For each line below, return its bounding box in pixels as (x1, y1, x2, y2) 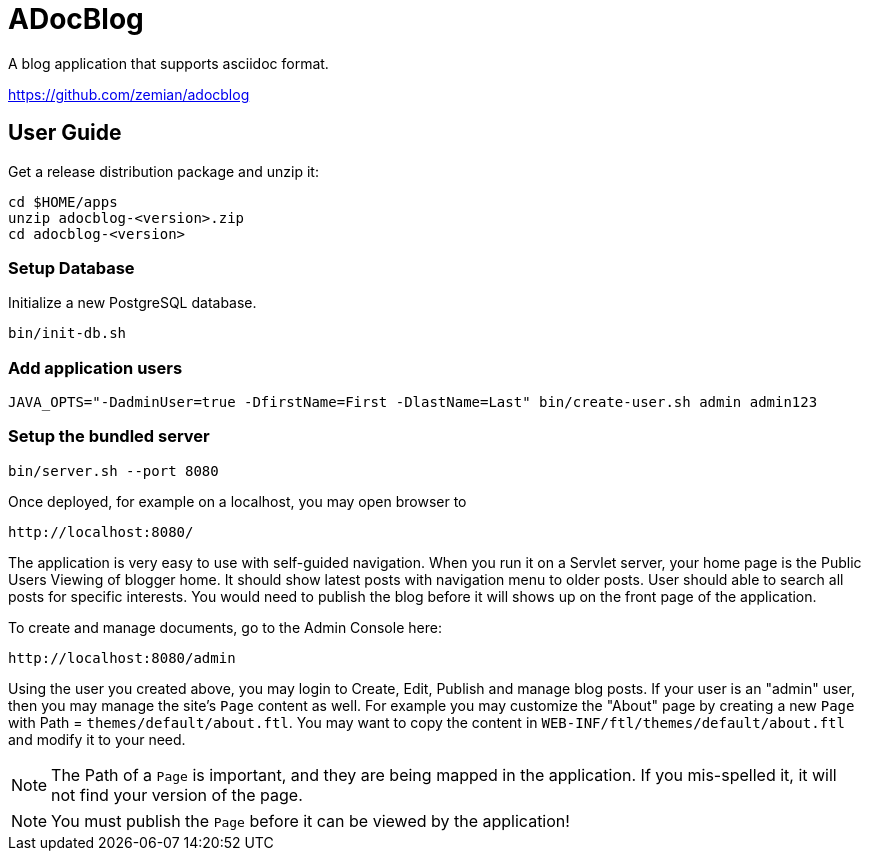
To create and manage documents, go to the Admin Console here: (8, 618, 442, 636)
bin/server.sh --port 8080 (8, 462, 219, 479)
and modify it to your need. (8, 730, 186, 748)
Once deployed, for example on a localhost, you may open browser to (8, 492, 467, 510)
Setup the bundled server (8, 426, 210, 447)
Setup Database (8, 257, 135, 278)
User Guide (8, 120, 122, 146)
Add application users (8, 357, 183, 378)
